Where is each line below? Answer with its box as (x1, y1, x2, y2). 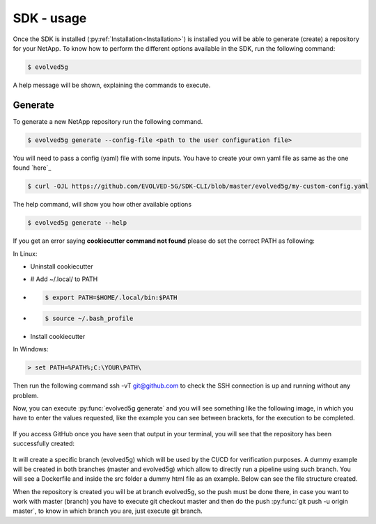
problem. (13, 391, 39, 399)
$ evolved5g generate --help (27, 219, 127, 227)
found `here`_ (13, 164, 52, 172)
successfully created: (13, 439, 75, 448)
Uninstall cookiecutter (30, 262, 93, 271)
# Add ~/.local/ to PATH (30, 275, 98, 283)
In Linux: (13, 249, 38, 257)
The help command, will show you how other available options (13, 200, 191, 209)
